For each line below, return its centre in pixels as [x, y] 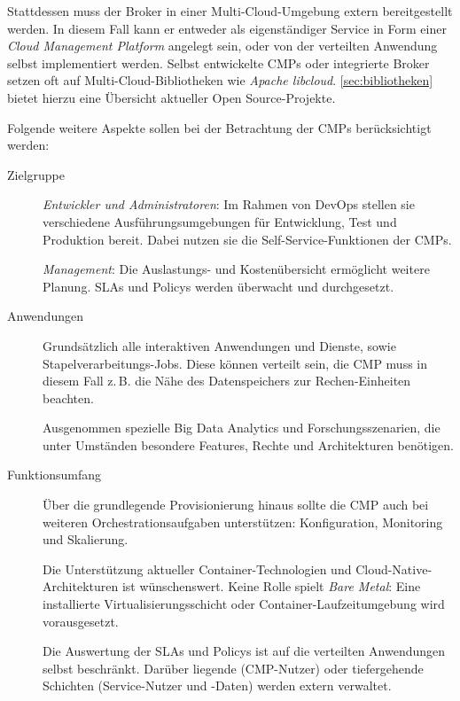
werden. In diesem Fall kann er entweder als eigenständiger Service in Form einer [227, 28]
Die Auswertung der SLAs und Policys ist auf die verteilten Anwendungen [244, 651]
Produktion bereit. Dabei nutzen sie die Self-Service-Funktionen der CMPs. [247, 239]
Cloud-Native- [394, 569]
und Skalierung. [86, 539]
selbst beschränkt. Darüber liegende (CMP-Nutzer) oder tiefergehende [233, 668]
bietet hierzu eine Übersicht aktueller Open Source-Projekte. [172, 97]
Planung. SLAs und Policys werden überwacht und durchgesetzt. [218, 286]
